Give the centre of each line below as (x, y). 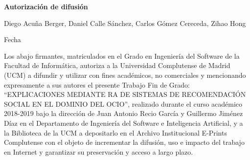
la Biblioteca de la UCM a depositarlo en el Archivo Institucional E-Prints (115, 132)
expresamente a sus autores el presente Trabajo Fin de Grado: (97, 84)
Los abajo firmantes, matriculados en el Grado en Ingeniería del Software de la (122, 56)
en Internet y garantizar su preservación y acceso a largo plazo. (99, 151)
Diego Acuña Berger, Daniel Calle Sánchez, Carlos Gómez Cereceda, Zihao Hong (125, 23)
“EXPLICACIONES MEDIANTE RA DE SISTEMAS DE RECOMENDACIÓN (125, 94)
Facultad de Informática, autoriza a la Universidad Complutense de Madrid (117, 65)
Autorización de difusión (46, 6)
